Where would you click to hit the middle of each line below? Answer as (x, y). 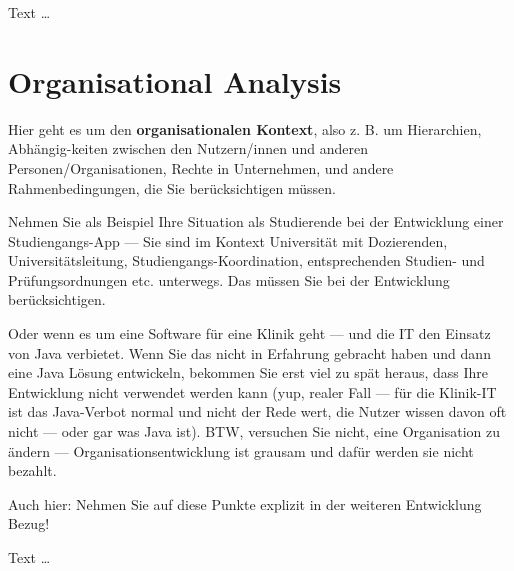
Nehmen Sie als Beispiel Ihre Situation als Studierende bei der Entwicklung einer (256, 221)
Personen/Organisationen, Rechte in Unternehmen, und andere (201, 167)
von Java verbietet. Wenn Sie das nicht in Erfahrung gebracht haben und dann (249, 352)
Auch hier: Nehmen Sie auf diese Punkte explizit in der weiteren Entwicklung (245, 503)
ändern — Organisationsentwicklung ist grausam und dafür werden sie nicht (241, 450)
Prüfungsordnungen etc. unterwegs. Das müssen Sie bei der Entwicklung (229, 279)
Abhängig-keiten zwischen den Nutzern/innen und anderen (188, 148)
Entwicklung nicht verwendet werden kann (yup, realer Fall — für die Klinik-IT (252, 391)
